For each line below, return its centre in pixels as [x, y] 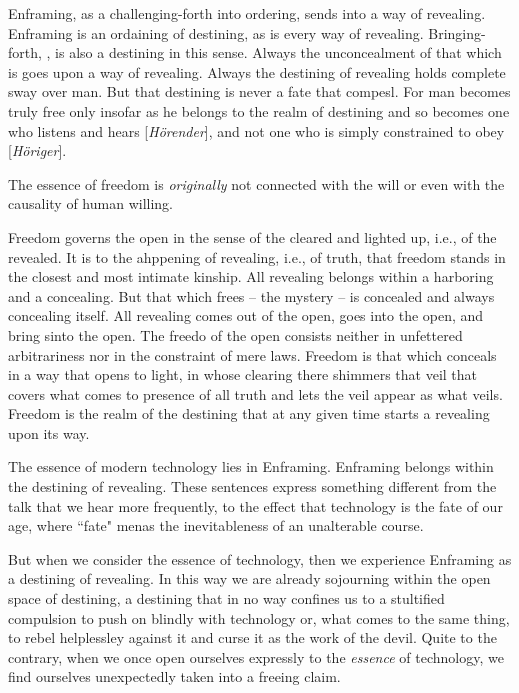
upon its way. [49, 432]
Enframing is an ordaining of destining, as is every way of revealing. [216, 32]
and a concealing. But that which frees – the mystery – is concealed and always [251, 295]
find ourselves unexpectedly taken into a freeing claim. [174, 676]
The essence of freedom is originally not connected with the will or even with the [256, 183]
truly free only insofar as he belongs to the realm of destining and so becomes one [259, 110]
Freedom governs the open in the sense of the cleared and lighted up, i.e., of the [252, 236]
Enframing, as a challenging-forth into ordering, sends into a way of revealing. [247, 13]
